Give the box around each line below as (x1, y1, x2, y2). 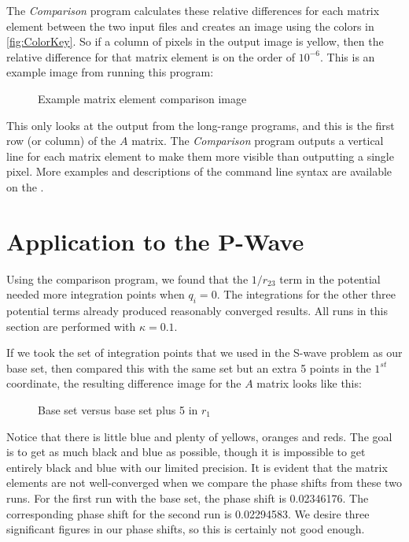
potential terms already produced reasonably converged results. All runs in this (6, 303, 388, 319)
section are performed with (6, 317, 136, 334)
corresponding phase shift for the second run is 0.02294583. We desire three (6, 505, 370, 522)
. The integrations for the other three (216, 286, 396, 303)
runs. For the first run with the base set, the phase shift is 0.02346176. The (6, 489, 369, 506)
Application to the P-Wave (6, 225, 304, 257)
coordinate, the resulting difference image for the (6, 375, 241, 392)
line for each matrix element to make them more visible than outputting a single (6, 147, 394, 164)
